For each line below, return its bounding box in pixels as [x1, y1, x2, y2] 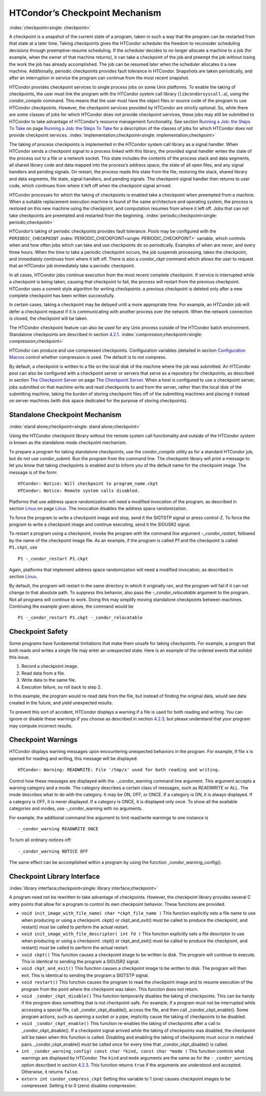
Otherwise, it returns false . [21, 1069, 79, 1075]
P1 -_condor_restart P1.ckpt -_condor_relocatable [18, 615, 143, 620]
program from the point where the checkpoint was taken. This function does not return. [21, 986, 199, 992]
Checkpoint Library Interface [9, 872, 100, 881]
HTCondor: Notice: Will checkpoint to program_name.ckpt [18, 481, 159, 486]
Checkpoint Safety [9, 627, 68, 636]
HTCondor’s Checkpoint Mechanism [9, 7, 162, 18]
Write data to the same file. [21, 677, 76, 683]
